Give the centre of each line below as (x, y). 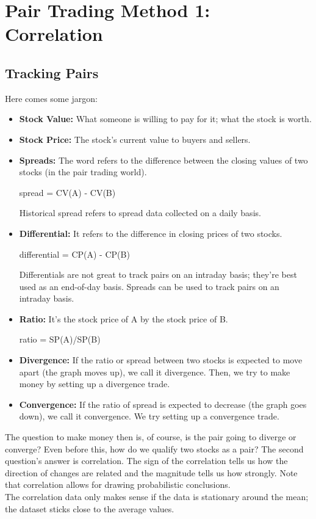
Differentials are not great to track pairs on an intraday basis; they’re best (158, 274)
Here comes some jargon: (51, 98)
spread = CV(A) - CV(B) (67, 192)
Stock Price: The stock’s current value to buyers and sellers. (135, 139)
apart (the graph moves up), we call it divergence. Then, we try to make (155, 372)
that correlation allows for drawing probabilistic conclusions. (118, 485)
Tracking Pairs (52, 72)
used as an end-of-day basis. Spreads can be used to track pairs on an (149, 286)
